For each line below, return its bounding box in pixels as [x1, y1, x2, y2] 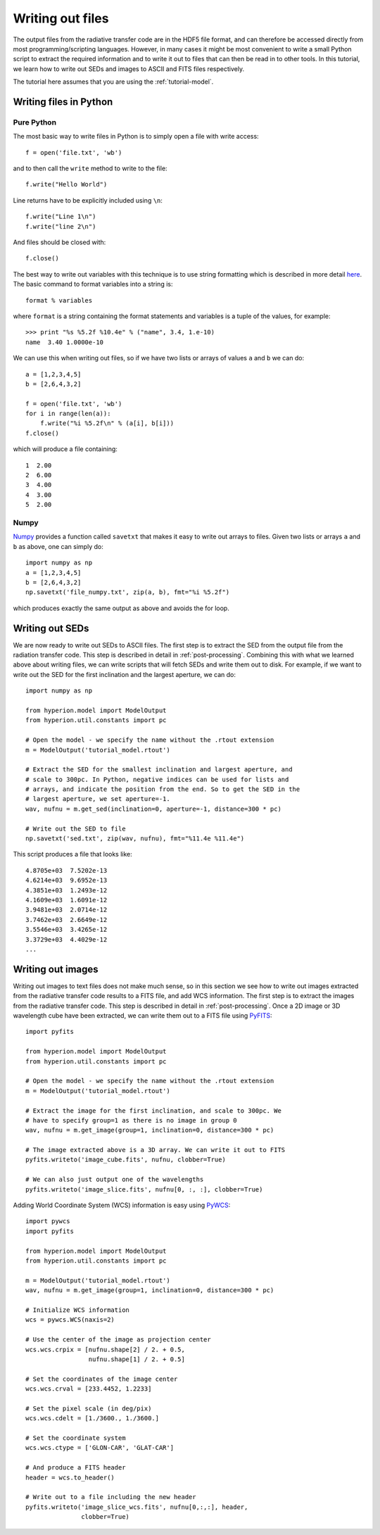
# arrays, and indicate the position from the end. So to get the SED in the [25, 785, 300, 793]
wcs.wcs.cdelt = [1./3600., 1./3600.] [25, 1415, 160, 1422]
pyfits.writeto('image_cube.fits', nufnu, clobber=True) [25, 1156, 227, 1164]
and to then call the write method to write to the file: [13, 164, 168, 172]
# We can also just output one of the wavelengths [25, 1175, 204, 1184]
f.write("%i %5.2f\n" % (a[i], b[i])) [39, 419, 175, 427]
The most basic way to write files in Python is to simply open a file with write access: [13, 132, 260, 141]
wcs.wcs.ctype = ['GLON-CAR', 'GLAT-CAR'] [25, 1444, 175, 1452]
